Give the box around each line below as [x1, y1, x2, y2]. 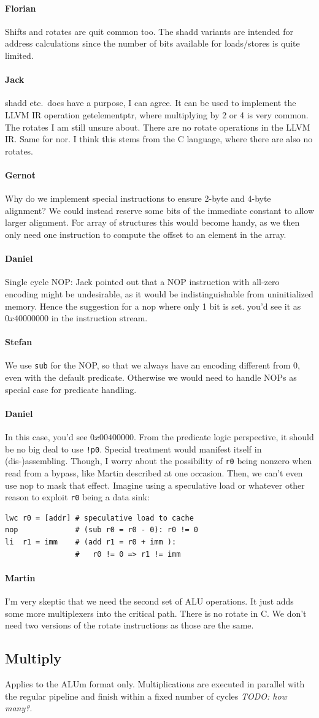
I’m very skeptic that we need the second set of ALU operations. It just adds [5, 595, 294, 608]
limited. [5, 48, 34, 61]
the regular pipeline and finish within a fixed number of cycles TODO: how [5, 689, 287, 702]
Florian [5, 1, 36, 14]
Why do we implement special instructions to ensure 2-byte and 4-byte [5, 192, 271, 205]
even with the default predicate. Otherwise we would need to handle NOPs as [5, 371, 297, 384]
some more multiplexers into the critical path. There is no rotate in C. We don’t [5, 606, 307, 619]
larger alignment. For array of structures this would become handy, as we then [5, 216, 300, 229]
